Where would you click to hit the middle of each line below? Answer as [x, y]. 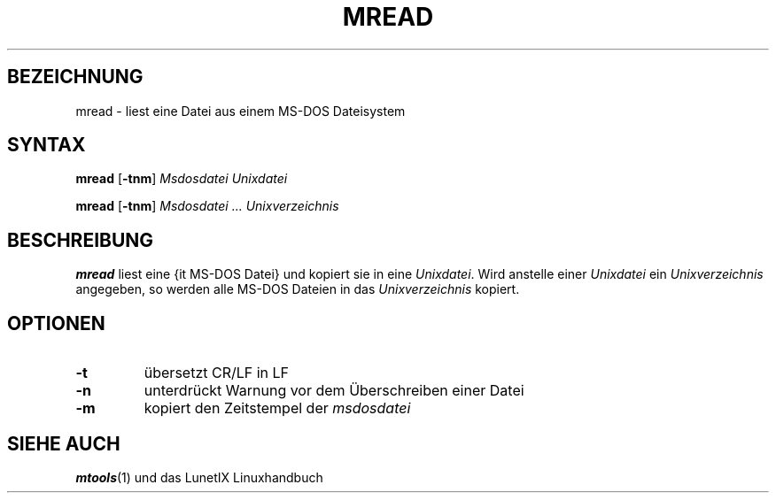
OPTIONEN [56, 323]
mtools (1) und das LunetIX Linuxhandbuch [199, 477]
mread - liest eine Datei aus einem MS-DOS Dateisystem [241, 111]
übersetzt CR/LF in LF [217, 373]
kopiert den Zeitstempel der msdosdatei [277, 408]
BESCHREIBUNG [81, 240]
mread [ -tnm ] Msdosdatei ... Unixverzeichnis [207, 206]
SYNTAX [47, 145]
